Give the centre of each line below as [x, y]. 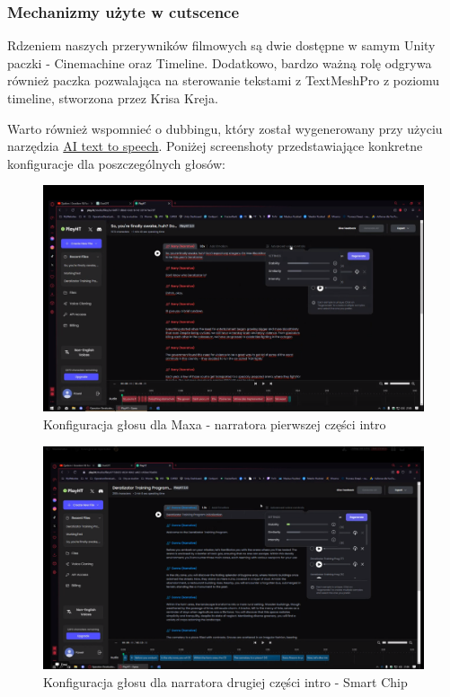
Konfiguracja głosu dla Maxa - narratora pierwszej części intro [215, 423]
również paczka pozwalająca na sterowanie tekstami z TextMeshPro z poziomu [224, 80]
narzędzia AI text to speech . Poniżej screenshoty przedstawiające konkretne [215, 146]
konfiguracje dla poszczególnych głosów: [116, 163]
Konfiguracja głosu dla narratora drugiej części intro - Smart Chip [225, 681]
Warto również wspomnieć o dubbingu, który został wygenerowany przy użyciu [225, 128]
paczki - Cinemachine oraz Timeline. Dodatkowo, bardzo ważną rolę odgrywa [220, 62]
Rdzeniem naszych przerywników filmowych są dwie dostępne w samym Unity [221, 45]
